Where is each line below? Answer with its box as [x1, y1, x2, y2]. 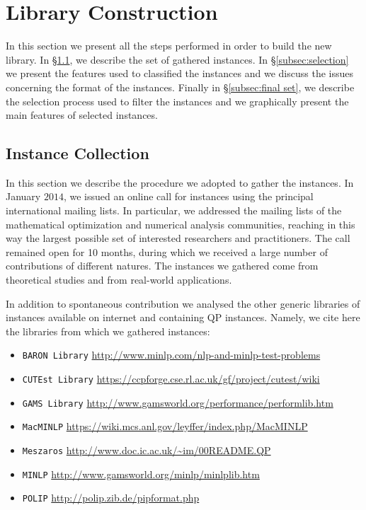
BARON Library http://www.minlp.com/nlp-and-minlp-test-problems [22, 347, 321, 362]
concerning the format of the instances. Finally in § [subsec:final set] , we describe [6, 79, 355, 94]
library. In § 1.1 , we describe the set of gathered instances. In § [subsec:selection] [6, 52, 349, 66]
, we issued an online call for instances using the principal [63, 189, 314, 204]
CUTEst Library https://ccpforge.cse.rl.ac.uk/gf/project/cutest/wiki [22, 371, 320, 386]
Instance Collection [6, 142, 149, 164]
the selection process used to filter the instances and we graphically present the [6, 93, 349, 108]
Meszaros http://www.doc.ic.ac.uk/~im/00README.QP [22, 443, 271, 458]
